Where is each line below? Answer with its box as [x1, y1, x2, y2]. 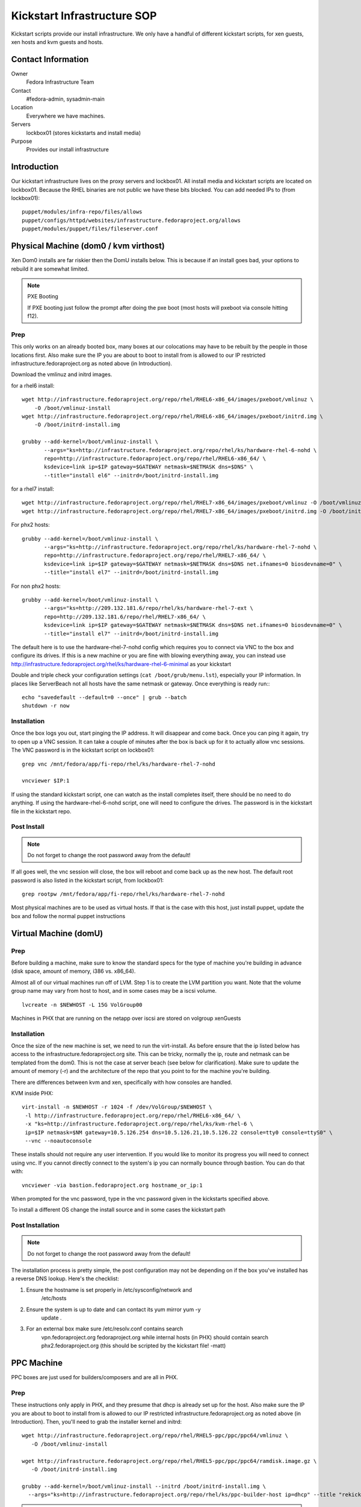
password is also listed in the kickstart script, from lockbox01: [11, 876, 164, 884]
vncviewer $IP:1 [22, 778, 70, 784]
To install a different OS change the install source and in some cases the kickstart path [11, 1206, 226, 1213]
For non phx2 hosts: [11, 582, 61, 590]
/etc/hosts [41, 1295, 67, 1302]
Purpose [11, 137, 32, 145]
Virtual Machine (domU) [11, 928, 103, 939]
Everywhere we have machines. [26, 112, 105, 119]
